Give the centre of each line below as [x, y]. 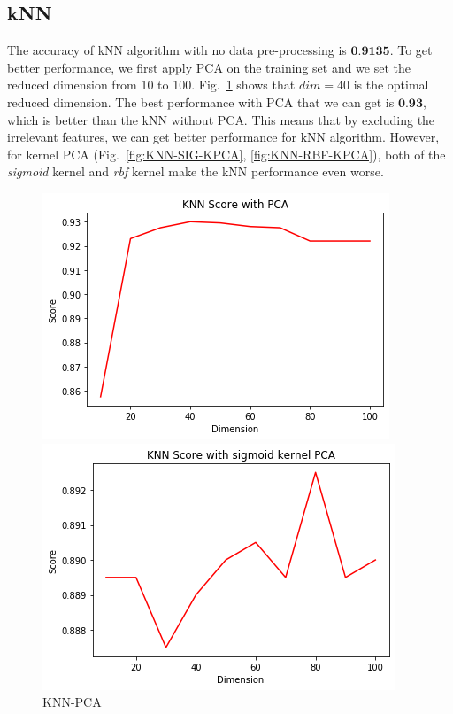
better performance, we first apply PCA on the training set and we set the [209, 67]
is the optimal [391, 85]
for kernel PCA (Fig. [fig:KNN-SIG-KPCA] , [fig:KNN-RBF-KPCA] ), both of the [226, 154]
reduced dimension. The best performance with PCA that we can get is [201, 101]
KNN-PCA [72, 702]
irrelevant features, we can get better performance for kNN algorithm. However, [223, 137]
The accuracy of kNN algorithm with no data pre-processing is [177, 50]
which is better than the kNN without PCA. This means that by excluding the [221, 119]
